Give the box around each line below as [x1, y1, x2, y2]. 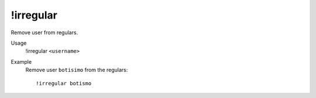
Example [11, 58, 32, 65]
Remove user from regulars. [11, 29, 78, 36]
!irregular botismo [36, 80, 92, 86]
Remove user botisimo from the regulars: [25, 67, 128, 74]
